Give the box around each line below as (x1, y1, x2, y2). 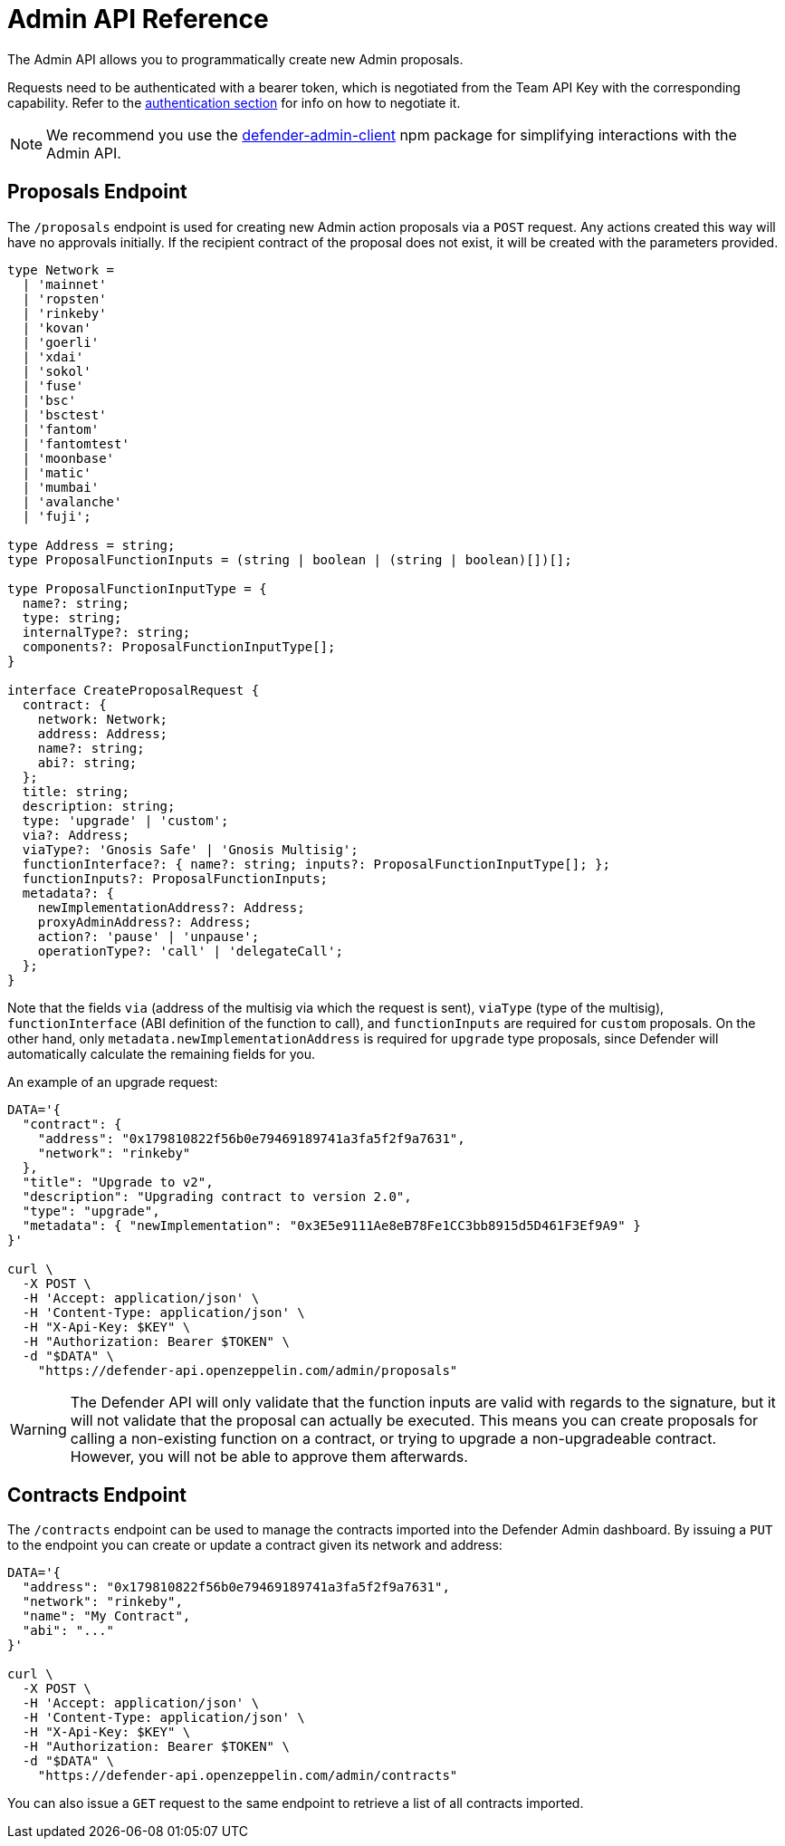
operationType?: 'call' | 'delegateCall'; (37, 943, 343, 958)
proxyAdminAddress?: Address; (37, 914, 252, 929)
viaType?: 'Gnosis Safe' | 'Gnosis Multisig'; (22, 841, 359, 857)
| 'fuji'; (22, 508, 91, 524)
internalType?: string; (22, 624, 191, 639)
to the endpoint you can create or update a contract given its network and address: (7, 1537, 503, 1553)
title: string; (22, 784, 129, 799)
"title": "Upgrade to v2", (22, 1174, 214, 1189)
